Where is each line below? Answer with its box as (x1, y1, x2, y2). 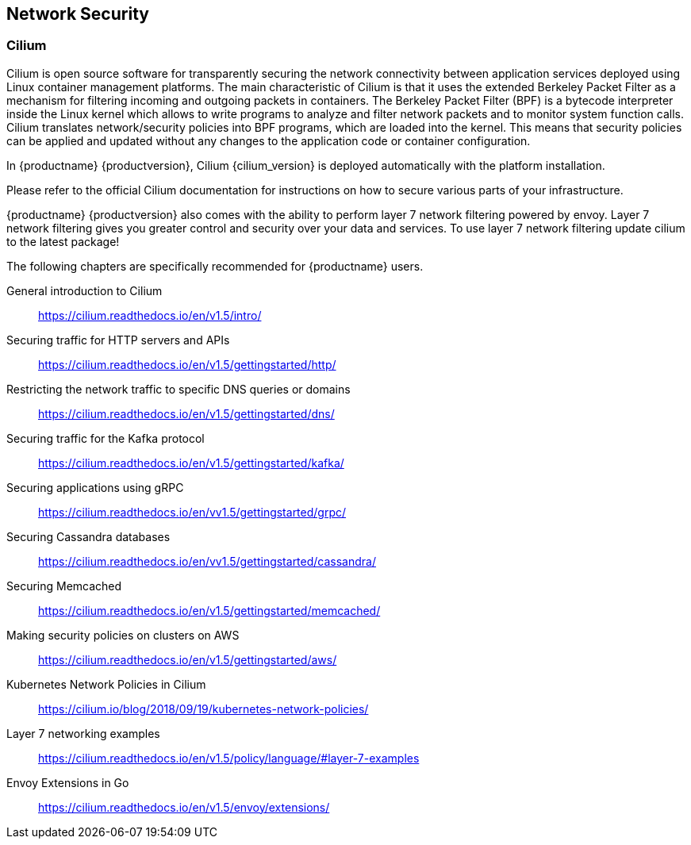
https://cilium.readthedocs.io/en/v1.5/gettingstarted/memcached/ (38, 603, 381, 617)
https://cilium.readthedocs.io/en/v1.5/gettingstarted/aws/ (38, 652, 337, 666)
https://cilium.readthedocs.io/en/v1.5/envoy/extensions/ (38, 800, 330, 814)
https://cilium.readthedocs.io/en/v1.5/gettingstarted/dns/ (38, 406, 335, 421)
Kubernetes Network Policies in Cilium (6, 677, 206, 691)
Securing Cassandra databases (6, 529, 171, 543)
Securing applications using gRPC (6, 480, 184, 494)
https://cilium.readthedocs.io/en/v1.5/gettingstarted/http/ (38, 357, 336, 371)
